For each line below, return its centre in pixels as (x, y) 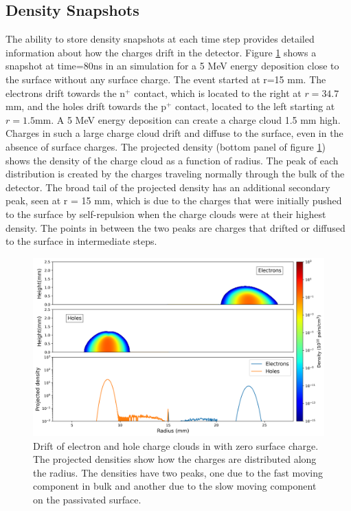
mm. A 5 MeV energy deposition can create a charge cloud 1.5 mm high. (188, 119)
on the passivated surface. (87, 499)
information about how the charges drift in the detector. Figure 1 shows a (161, 52)
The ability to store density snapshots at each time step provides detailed (160, 39)
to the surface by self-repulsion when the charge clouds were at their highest (166, 214)
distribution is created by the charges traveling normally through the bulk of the (175, 174)
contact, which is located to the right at (218, 93)
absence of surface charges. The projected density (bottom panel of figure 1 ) (166, 146)
